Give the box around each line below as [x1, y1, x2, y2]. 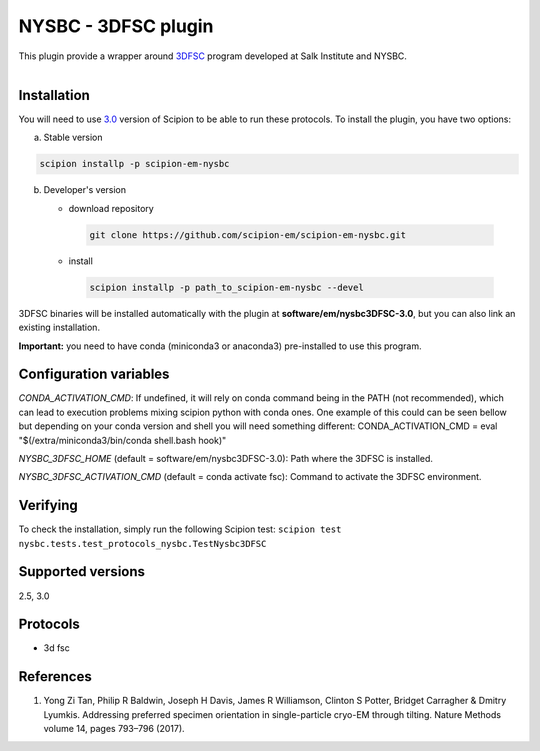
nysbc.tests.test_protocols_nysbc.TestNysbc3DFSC [18, 538, 267, 549]
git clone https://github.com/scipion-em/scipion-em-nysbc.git [89, 229, 407, 240]
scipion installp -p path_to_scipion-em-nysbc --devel [89, 281, 364, 293]
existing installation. [18, 321, 100, 334]
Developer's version [43, 184, 127, 196]
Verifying [18, 497, 79, 514]
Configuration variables [18, 366, 170, 383]
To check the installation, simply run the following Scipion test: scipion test [18, 523, 342, 535]
